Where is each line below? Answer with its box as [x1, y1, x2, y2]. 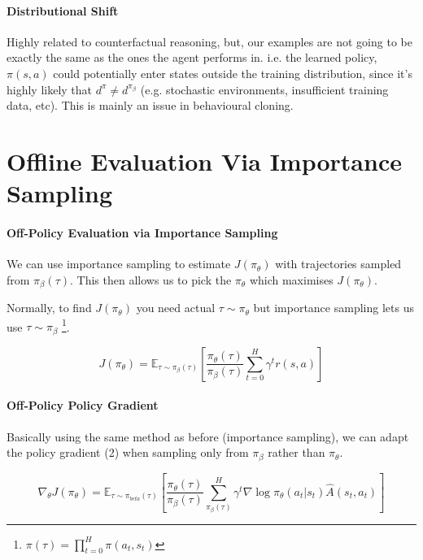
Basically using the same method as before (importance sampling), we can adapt [7, 428, 409, 445]
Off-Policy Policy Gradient [7, 397, 159, 414]
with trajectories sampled [275, 255, 402, 272]
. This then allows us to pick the [70, 271, 232, 288]
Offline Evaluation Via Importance [7, 144, 402, 177]
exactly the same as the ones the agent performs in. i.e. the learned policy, [7, 49, 377, 66]
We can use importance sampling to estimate [7, 255, 231, 272]
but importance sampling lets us [253, 299, 414, 316]
